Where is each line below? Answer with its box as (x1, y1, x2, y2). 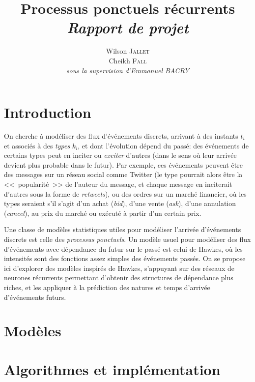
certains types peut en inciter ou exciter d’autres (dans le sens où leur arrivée (4, 150, 237, 160)
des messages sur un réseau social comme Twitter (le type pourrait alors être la (4, 169, 243, 179)
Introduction (4, 102, 91, 122)
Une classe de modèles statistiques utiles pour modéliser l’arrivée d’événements (4, 224, 241, 235)
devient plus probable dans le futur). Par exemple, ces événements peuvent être (4, 159, 243, 170)
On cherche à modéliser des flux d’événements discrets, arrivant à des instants (4, 131, 238, 141)
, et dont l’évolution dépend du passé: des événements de (78, 140, 249, 150)
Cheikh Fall (109, 55, 147, 65)
